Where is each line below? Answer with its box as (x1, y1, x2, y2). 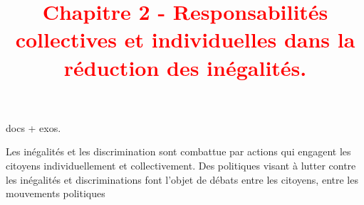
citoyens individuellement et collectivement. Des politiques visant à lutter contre (6, 157, 356, 172)
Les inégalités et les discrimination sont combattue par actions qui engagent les (6, 144, 351, 159)
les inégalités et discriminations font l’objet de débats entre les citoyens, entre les (6, 172, 358, 187)
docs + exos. (6, 120, 61, 135)
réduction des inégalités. (63, 52, 307, 82)
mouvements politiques (6, 186, 105, 201)
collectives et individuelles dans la (15, 25, 355, 54)
